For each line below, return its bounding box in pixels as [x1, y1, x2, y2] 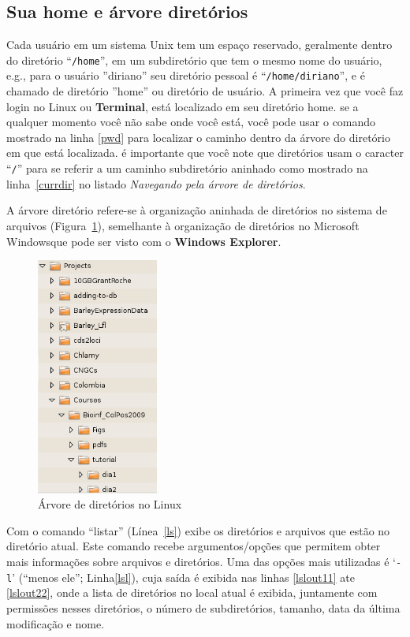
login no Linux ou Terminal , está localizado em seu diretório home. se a [6, 98, 359, 114]
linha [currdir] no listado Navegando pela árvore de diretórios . [6, 175, 306, 192]
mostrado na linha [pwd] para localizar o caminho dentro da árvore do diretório [6, 129, 390, 145]
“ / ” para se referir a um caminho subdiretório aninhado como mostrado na [6, 160, 368, 177]
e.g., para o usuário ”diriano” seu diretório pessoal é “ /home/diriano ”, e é [6, 67, 365, 84]
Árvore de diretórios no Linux [38, 496, 182, 512]
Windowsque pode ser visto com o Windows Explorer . [6, 233, 281, 249]
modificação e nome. [6, 615, 105, 631]
